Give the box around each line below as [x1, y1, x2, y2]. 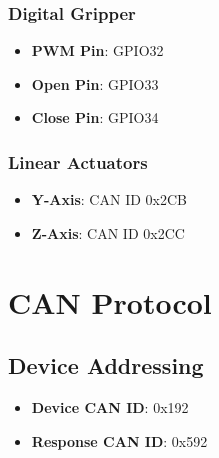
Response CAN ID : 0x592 [31, 430, 208, 451]
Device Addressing [8, 350, 204, 381]
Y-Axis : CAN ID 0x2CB [31, 189, 187, 210]
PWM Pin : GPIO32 [31, 40, 164, 61]
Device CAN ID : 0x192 [31, 396, 189, 417]
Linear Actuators [8, 149, 148, 174]
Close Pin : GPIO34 [31, 107, 159, 128]
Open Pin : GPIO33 [31, 73, 159, 94]
